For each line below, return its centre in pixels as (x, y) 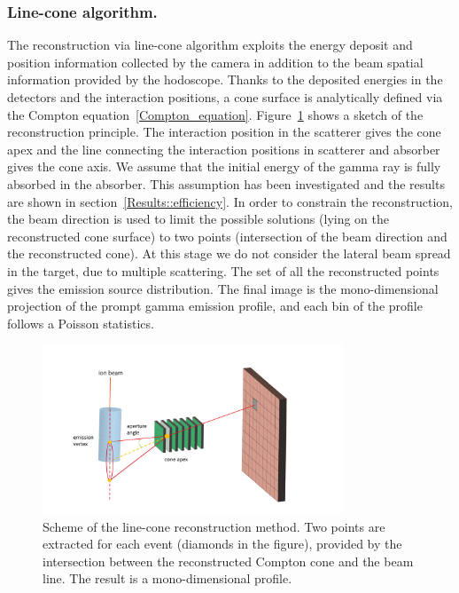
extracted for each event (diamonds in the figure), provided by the (222, 544)
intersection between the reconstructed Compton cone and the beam (228, 561)
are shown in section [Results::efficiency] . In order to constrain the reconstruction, (230, 201)
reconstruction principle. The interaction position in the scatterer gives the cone (224, 132)
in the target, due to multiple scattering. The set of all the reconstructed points (223, 270)
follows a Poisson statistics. (81, 323)
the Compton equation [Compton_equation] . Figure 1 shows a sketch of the (215, 114)
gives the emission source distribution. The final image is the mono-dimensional (223, 288)
